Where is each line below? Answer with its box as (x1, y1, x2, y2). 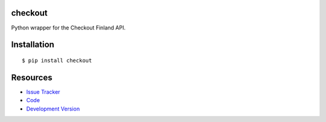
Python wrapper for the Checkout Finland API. (11, 24, 126, 31)
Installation (11, 40, 54, 50)
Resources (11, 72, 53, 82)
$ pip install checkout (22, 57, 92, 64)
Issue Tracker (26, 88, 60, 96)
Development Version (26, 105, 80, 112)
